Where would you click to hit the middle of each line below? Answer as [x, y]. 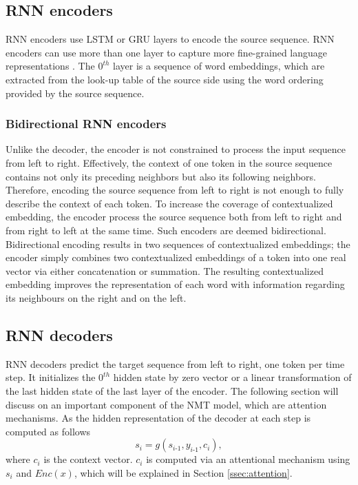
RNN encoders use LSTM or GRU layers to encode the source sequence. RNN [170, 39]
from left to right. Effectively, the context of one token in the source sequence [169, 162]
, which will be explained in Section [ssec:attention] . [183, 472]
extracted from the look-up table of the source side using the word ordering [165, 79]
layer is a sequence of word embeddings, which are [219, 66]
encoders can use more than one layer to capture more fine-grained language [167, 52]
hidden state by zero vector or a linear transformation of [232, 377]
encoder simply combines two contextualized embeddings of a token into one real [176, 257]
